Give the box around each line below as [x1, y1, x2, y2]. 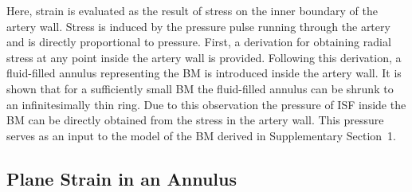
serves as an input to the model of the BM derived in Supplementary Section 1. [6, 127, 396, 143]
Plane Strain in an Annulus [6, 166, 237, 190]
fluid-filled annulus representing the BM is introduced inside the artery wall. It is [6, 65, 402, 81]
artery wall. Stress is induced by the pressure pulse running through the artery [6, 18, 390, 34]
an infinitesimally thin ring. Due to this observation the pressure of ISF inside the [6, 96, 406, 112]
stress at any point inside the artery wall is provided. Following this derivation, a [6, 49, 402, 65]
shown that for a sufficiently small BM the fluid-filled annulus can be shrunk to [6, 80, 394, 96]
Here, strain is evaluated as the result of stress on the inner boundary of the [6, 2, 378, 18]
